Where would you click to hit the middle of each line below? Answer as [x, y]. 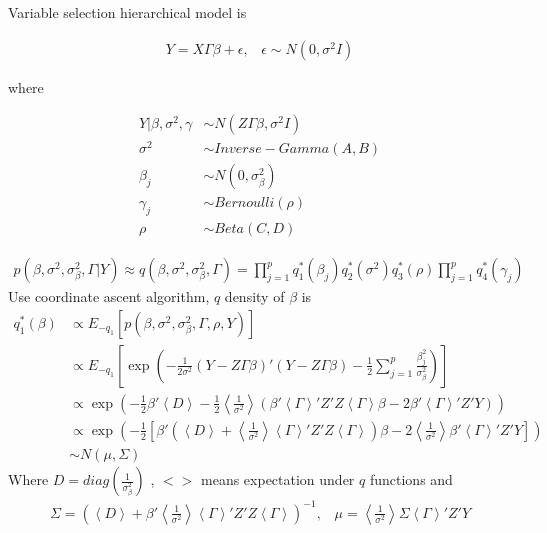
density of [254, 296]
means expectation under [278, 479]
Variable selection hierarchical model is [127, 12]
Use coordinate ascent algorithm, [109, 296]
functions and [411, 479]
